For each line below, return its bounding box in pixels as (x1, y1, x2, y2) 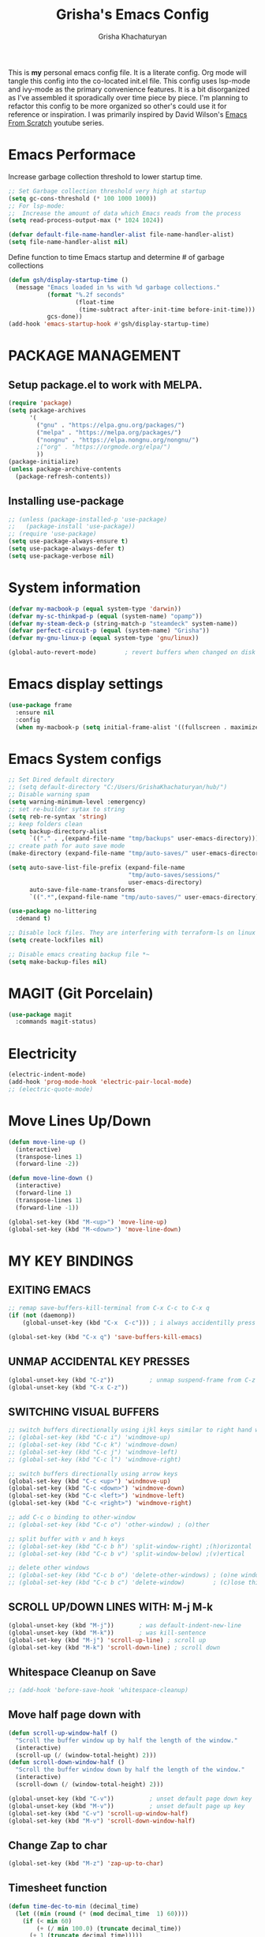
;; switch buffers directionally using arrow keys (8, 1469, 178, 1478)
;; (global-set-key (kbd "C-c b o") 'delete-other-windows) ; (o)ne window (8, 1571, 263, 1579)
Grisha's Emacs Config (55, 6, 210, 24)
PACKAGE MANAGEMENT (8, 347, 181, 365)
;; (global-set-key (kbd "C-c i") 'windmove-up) (8, 1434, 171, 1442)
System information (8, 579, 141, 596)
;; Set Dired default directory (8, 776, 114, 784)
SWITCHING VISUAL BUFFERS (8, 1405, 159, 1419)
